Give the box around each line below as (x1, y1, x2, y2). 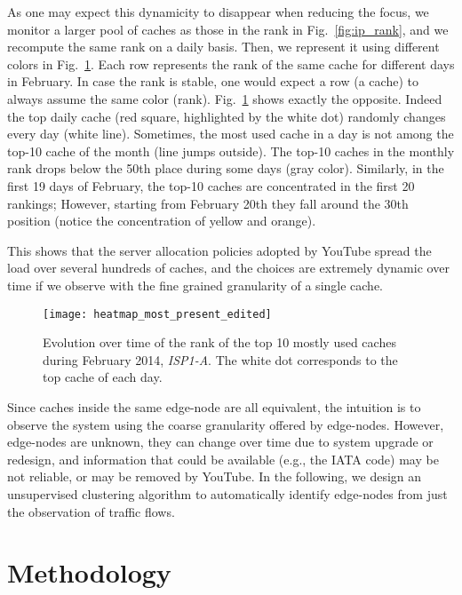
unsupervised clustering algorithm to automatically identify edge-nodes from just (7, 484, 448, 503)
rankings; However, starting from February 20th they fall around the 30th (7, 194, 409, 212)
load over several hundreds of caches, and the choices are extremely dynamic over (7, 258, 450, 277)
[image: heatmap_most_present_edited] (43, 307, 272, 321)
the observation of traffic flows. (7, 502, 175, 520)
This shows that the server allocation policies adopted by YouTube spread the (7, 241, 432, 259)
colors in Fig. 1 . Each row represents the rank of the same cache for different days (7, 54, 455, 73)
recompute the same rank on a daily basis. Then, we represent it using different (7, 37, 440, 56)
